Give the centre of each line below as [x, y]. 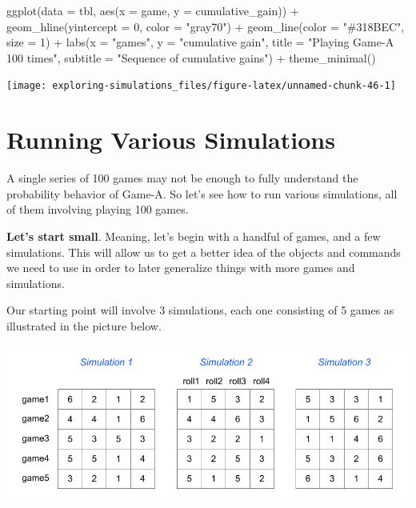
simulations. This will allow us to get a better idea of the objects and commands [204, 252]
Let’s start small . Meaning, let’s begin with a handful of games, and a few [194, 236]
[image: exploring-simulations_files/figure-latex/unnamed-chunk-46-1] [201, 86]
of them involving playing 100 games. [98, 209]
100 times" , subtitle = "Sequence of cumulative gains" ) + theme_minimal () [191, 57]
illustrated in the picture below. [84, 325]
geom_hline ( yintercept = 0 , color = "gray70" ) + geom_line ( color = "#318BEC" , [206, 26]
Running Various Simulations [171, 140]
